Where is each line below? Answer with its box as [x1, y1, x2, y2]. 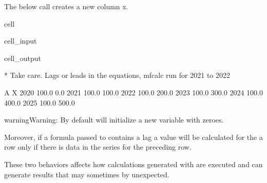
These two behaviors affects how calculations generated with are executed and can [4, 158, 263, 169]
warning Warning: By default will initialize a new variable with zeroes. [4, 114, 224, 125]
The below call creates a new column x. [4, 1, 128, 11]
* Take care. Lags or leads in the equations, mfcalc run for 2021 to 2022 [4, 70, 230, 80]
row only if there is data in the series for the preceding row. [4, 141, 192, 152]
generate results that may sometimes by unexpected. [4, 169, 169, 179]
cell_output [4, 52, 41, 63]
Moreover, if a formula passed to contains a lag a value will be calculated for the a [4, 131, 263, 142]
